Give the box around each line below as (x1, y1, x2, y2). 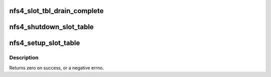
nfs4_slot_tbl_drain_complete (9, 7, 104, 15)
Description (9, 54, 39, 61)
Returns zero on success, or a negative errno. (9, 64, 104, 70)
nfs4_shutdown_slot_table (9, 23, 94, 31)
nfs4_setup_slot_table (9, 39, 80, 47)
